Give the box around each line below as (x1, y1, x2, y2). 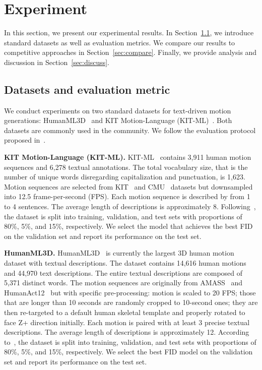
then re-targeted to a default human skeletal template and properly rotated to (4, 306, 245, 317)
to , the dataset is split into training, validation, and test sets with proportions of (4, 336, 256, 347)
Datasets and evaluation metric (4, 81, 170, 97)
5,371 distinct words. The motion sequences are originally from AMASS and (4, 277, 242, 288)
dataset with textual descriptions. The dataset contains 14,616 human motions (4, 258, 246, 268)
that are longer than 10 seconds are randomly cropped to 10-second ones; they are (4, 297, 258, 307)
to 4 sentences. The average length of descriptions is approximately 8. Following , (4, 201, 256, 212)
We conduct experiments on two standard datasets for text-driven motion (4, 105, 231, 115)
